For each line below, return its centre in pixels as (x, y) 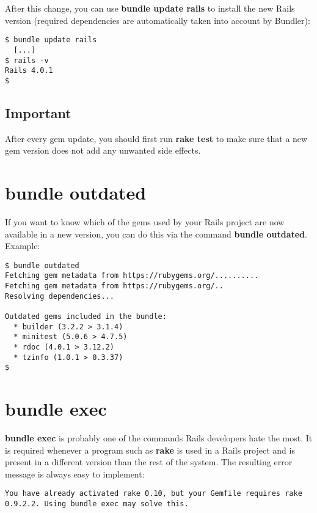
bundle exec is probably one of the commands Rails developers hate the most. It (159, 438)
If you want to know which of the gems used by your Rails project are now (145, 221)
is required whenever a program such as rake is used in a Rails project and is (150, 450)
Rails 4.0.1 (29, 71)
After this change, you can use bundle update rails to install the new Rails (150, 8)
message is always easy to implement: (75, 474)
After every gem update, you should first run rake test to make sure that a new (156, 138)
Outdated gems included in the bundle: (86, 317)
